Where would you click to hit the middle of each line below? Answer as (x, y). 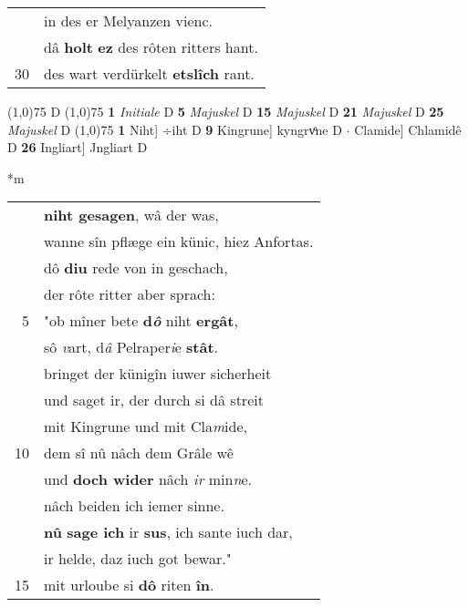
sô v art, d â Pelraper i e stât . (131, 347)
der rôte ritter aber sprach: (130, 294)
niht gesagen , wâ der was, (131, 215)
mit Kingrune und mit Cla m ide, (146, 427)
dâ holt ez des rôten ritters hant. (151, 47)
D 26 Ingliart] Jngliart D (78, 147)
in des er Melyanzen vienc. (129, 21)
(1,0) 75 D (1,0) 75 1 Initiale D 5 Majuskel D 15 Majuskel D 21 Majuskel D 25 (226, 111)
